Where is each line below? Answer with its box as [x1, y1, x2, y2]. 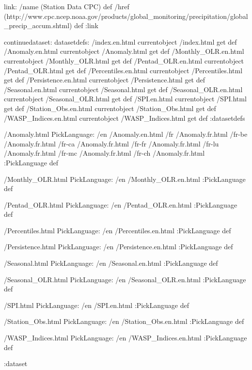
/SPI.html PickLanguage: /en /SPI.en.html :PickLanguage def [4, 300, 189, 310]
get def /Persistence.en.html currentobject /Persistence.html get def [4, 75, 205, 85]
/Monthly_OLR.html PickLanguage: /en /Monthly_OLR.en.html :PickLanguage [4, 174, 246, 184]
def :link [74, 20, 98, 31]
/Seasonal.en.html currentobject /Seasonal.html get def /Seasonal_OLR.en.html [4, 84, 243, 94]
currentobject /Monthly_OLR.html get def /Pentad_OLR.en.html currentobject [4, 55, 244, 65]
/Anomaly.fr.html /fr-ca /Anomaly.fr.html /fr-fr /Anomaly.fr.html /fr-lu [4, 138, 219, 148]
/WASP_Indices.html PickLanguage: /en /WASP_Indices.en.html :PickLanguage [4, 333, 247, 343]
